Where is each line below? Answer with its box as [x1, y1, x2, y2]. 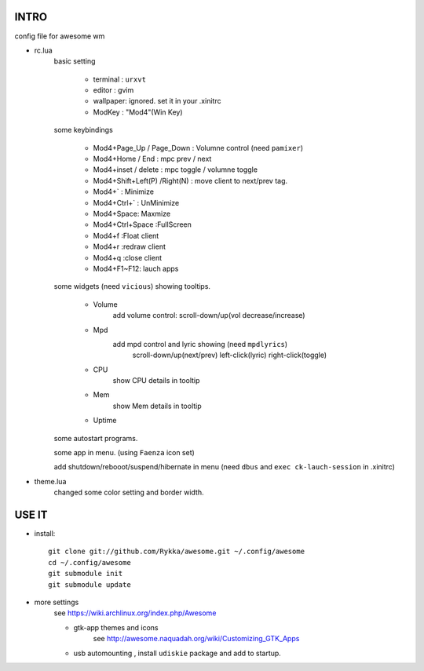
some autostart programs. [53, 433, 138, 443]
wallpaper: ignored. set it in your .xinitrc [93, 97, 221, 106]
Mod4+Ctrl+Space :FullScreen [93, 220, 192, 229]
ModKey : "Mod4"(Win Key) [93, 107, 184, 117]
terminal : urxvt [93, 75, 147, 84]
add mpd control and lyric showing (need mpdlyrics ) [112, 339, 288, 348]
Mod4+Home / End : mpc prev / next [93, 154, 212, 164]
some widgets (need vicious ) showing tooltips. [53, 282, 211, 291]
